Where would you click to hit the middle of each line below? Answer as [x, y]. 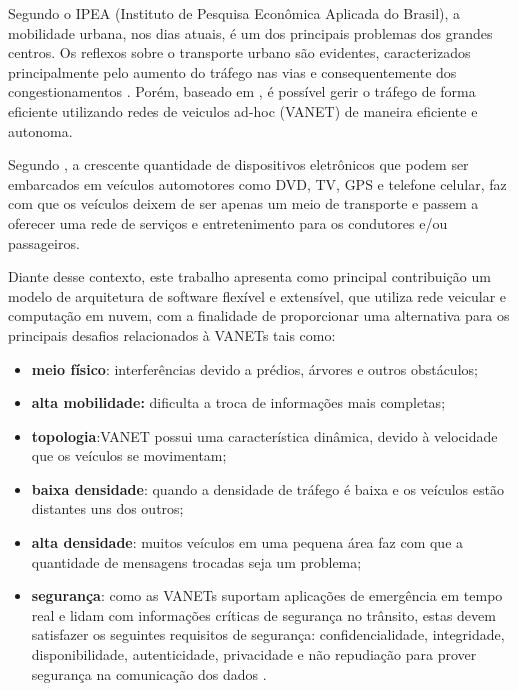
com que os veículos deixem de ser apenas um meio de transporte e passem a [243, 203]
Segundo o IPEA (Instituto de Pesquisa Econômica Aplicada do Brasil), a [234, 13]
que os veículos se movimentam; [129, 455]
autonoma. [40, 130]
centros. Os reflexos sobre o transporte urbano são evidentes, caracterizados [239, 52]
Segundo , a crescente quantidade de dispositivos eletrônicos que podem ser [238, 164]
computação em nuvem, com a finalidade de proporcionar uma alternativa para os [259, 315]
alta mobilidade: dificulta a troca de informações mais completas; [238, 402]
